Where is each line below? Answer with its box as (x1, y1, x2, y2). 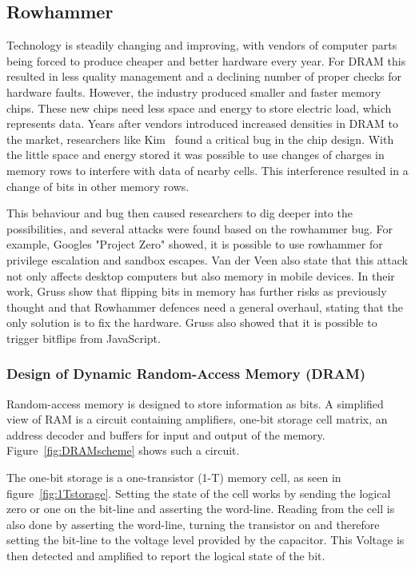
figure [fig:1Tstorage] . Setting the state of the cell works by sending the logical (6, 484, 391, 501)
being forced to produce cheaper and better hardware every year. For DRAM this (6, 52, 406, 69)
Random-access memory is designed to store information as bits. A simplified (6, 395, 384, 412)
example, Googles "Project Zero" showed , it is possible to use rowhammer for (6, 236, 383, 253)
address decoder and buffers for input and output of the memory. (6, 426, 325, 443)
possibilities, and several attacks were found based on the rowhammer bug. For (6, 220, 393, 237)
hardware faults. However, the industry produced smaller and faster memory (6, 83, 381, 100)
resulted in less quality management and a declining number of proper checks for (6, 68, 402, 85)
